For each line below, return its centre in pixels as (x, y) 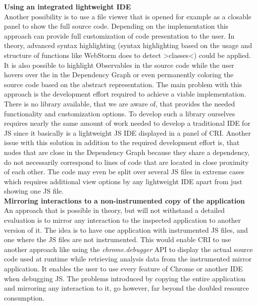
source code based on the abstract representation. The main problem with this (123, 84)
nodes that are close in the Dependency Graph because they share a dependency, (127, 152)
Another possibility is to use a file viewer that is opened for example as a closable (128, 16)
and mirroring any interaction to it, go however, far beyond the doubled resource (127, 288)
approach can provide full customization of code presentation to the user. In (119, 35)
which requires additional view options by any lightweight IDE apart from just (123, 181)
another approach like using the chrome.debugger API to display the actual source (128, 249)
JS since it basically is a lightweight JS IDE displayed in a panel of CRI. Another (128, 132)
